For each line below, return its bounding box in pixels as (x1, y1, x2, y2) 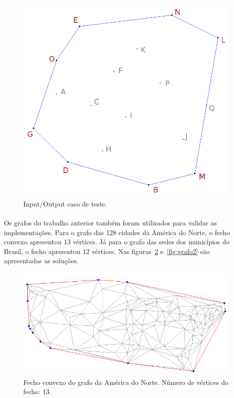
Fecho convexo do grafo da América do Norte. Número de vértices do (23, 377, 229, 387)
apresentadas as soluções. (4, 255, 79, 266)
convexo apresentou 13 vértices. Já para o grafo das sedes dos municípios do (4, 237, 230, 247)
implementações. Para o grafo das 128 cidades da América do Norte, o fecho (4, 227, 230, 237)
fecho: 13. (23, 386, 51, 397)
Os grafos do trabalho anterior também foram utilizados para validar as (4, 218, 217, 228)
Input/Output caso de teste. (23, 198, 107, 208)
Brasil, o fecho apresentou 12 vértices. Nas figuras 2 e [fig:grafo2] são (4, 246, 210, 256)
